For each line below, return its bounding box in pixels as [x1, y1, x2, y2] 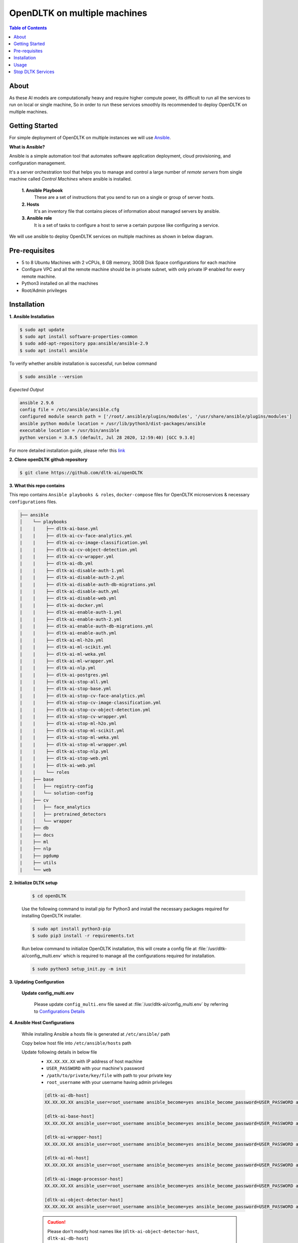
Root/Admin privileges [21, 287, 67, 293]
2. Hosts [21, 201, 40, 207]
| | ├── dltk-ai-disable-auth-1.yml [19, 567, 125, 573]
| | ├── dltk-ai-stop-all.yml [19, 679, 109, 685]
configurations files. [9, 499, 57, 505]
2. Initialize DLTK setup [9, 880, 58, 886]
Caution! [47, 1219, 66, 1225]
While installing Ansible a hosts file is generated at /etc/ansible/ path [21, 1031, 170, 1037]
